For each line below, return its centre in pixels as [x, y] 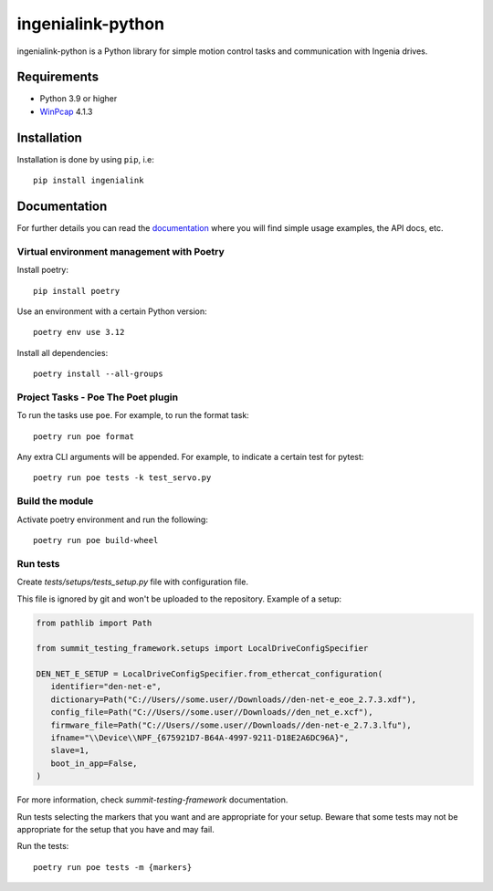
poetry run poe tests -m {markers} [113, 867]
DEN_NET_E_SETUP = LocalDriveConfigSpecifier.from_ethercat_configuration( [210, 674]
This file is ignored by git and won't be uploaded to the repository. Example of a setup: [179, 599]
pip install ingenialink [89, 181]
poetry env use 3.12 [79, 332]
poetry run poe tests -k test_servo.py [122, 478]
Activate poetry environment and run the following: [113, 519]
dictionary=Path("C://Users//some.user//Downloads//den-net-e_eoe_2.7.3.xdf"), [234, 699]
